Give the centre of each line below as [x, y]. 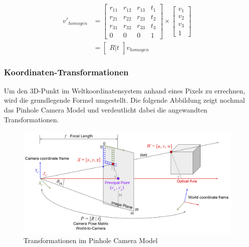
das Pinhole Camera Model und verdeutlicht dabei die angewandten [106, 109]
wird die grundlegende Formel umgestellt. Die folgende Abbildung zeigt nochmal [124, 100]
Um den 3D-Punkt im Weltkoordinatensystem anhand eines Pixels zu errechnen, [124, 90]
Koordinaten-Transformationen [66, 72]
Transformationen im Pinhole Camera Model [91, 240]
